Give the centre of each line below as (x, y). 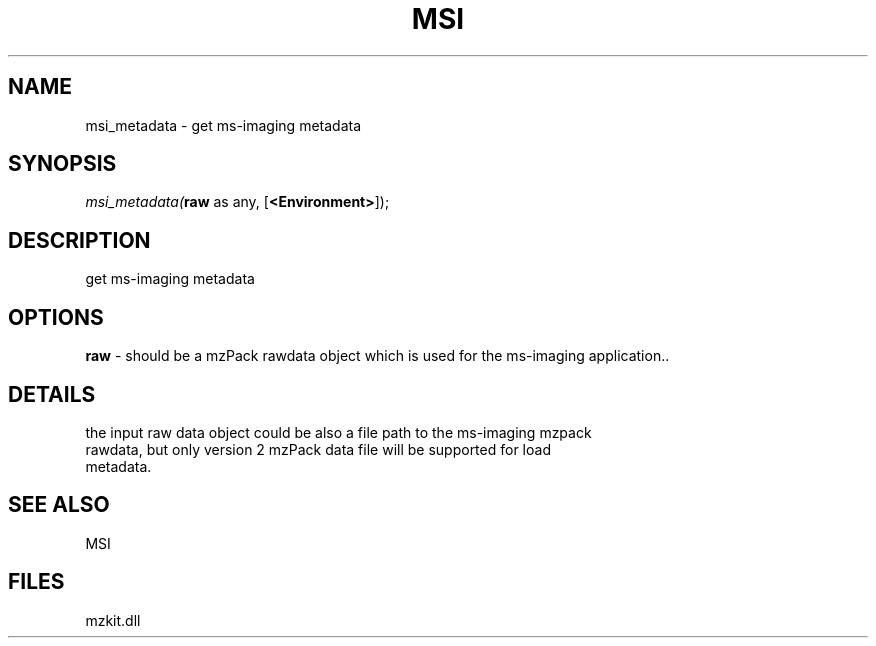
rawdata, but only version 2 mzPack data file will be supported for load (318, 449)
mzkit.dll (113, 620)
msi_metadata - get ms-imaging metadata (223, 125)
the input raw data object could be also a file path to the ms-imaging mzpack (338, 432)
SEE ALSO (59, 505)
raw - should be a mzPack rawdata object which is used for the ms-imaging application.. (377, 356)
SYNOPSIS (62, 164)
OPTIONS (56, 317)
